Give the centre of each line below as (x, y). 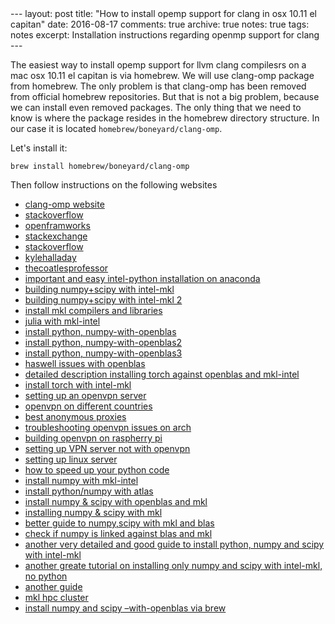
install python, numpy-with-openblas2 (103, 342)
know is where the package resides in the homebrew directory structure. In (165, 118)
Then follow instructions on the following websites (114, 185)
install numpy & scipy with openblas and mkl (116, 501)
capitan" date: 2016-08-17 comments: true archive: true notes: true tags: (160, 24)
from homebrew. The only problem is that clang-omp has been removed (158, 86)
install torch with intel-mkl (78, 385)
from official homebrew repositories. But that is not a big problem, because (165, 96)
